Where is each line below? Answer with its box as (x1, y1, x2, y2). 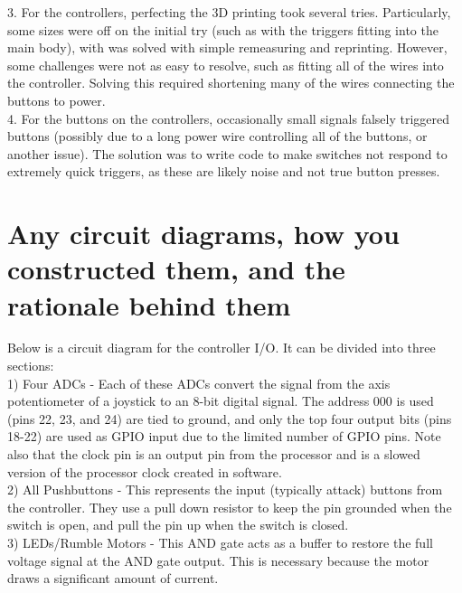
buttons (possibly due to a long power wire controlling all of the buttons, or (7, 127, 428, 146)
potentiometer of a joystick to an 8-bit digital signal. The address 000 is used (7, 391, 434, 410)
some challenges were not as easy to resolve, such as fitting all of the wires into (7, 55, 444, 74)
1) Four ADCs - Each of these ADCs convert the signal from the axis (7, 373, 391, 392)
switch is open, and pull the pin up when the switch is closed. (7, 515, 349, 534)
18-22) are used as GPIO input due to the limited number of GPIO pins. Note (7, 427, 441, 446)
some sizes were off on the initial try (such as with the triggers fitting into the (7, 20, 438, 39)
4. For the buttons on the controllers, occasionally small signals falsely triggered (7, 108, 449, 127)
